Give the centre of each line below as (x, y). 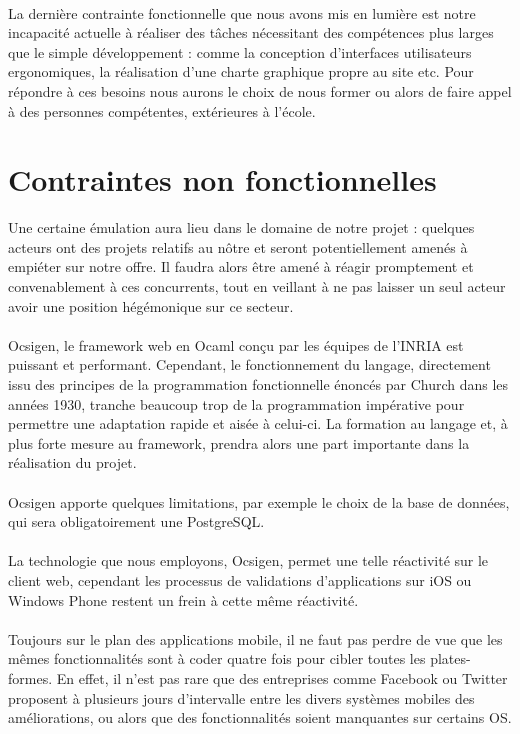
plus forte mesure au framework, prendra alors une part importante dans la (239, 442)
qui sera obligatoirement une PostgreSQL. (136, 521)
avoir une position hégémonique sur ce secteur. (151, 305)
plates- (450, 658)
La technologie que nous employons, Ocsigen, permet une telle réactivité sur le (248, 560)
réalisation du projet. (72, 462)
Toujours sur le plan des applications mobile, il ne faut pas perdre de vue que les (255, 638)
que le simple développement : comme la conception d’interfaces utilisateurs (240, 51)
